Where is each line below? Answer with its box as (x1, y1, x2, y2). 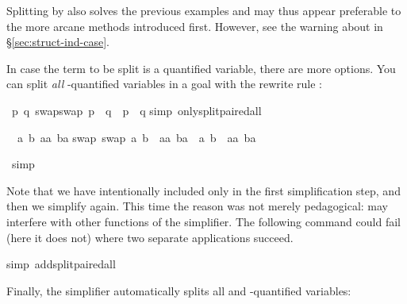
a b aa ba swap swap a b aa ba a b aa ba (17, 129, 256, 145)
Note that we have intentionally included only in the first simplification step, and (6, 182, 401, 198)
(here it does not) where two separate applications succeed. (6, 229, 294, 245)
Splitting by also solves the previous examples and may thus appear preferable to (6, 2, 401, 18)
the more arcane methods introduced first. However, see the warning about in (6, 17, 383, 34)
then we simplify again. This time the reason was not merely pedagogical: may (6, 198, 389, 214)
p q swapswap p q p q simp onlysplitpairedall (11, 102, 262, 118)
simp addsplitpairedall (6, 256, 116, 272)
